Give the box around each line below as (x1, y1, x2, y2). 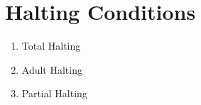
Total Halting (21, 38, 81, 53)
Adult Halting (21, 62, 82, 77)
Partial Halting (21, 86, 87, 101)
